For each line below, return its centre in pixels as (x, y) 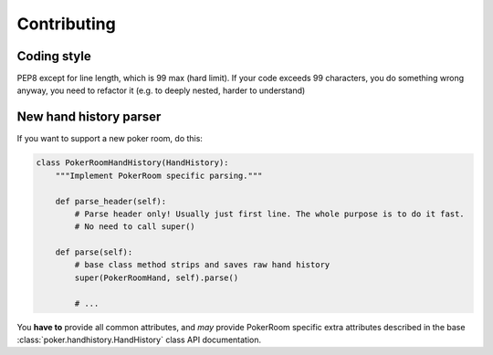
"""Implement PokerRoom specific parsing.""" (159, 175)
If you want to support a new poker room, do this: (110, 139)
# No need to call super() (135, 227)
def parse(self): (94, 252)
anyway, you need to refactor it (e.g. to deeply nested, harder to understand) (161, 90)
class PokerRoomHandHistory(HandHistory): (132, 163)
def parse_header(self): (111, 201)
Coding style (54, 56)
